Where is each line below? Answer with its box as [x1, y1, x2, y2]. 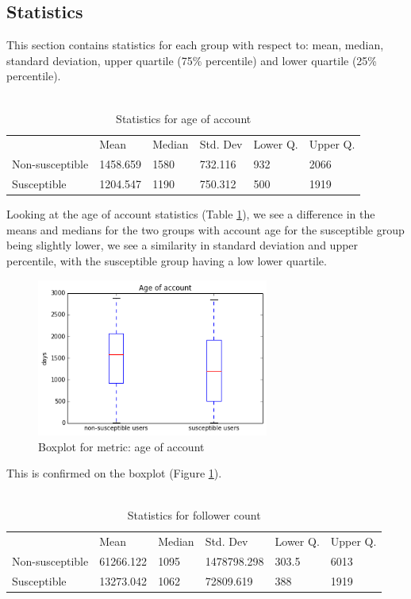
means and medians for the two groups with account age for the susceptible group [6, 221, 405, 238]
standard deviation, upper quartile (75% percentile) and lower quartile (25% [6, 52, 378, 68]
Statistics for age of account [116, 110, 252, 126]
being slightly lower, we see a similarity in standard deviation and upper [6, 237, 359, 253]
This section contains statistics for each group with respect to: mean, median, [6, 37, 384, 53]
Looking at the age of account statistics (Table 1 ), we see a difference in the [6, 206, 375, 222]
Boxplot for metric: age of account [38, 438, 205, 454]
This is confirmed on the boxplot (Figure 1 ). [6, 465, 222, 481]
